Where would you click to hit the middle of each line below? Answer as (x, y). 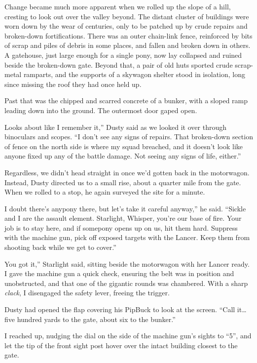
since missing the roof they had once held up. (73, 84)
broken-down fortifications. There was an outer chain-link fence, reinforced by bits (128, 35)
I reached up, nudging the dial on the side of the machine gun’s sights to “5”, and (128, 336)
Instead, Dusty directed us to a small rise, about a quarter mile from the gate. (123, 182)
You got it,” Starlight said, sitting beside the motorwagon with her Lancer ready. (127, 263)
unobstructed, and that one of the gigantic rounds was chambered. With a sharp (126, 283)
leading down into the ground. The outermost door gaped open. (101, 110)
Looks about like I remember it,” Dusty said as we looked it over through (115, 127)
